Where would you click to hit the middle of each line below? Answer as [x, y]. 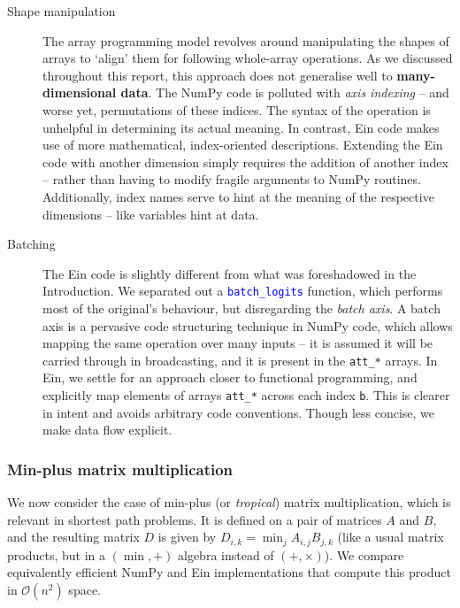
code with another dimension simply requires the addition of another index [245, 162]
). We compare [364, 554]
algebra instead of [226, 554]
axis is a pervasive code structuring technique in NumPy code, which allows [248, 325]
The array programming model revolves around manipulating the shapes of [246, 40]
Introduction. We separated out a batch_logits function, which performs [243, 291]
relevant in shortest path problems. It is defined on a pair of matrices [195, 519]
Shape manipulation [61, 11]
